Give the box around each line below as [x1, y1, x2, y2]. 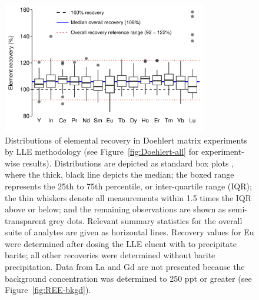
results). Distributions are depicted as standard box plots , [22, 156, 234, 169]
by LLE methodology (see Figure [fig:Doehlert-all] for [5, 145, 199, 158]
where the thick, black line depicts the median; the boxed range [5, 168, 234, 181]
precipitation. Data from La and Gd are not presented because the [5, 261, 245, 273]
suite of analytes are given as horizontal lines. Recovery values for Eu [5, 226, 254, 238]
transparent [5, 214, 47, 226]
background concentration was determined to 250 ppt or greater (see [5, 272, 252, 284]
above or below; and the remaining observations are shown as [5, 203, 226, 215]
